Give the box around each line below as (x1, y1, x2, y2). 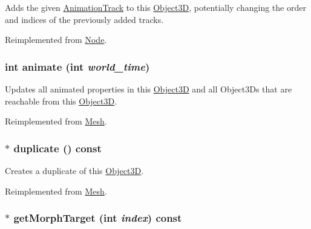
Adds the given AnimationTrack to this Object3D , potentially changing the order (5, 1, 306, 13)
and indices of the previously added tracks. (5, 13, 164, 25)
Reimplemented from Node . (5, 33, 107, 46)
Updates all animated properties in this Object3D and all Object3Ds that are (5, 83, 292, 95)
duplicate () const (13, 140, 102, 155)
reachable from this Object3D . (5, 94, 117, 107)
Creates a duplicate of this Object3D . (5, 164, 144, 176)
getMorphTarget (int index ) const (13, 210, 182, 225)
